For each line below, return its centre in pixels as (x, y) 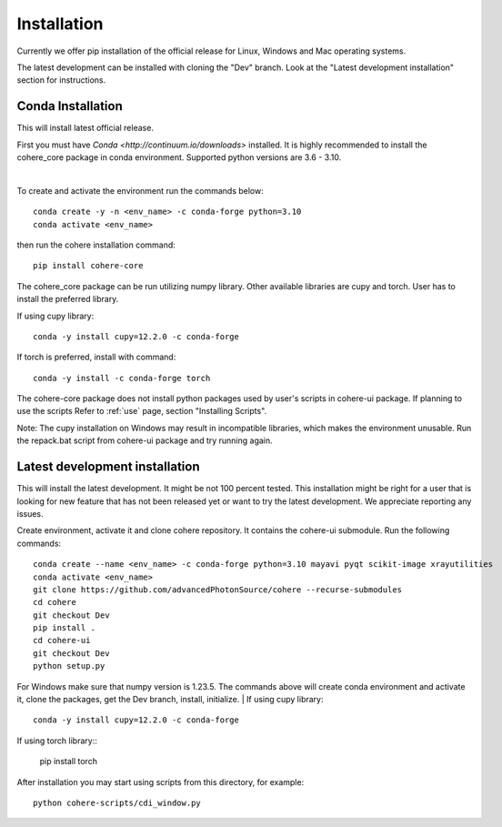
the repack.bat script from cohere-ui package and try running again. (145, 440)
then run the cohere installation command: (96, 245)
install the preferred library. (68, 299)
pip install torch (68, 761)
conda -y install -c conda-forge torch (122, 378)
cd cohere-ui (62, 640)
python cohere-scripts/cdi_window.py (117, 802)
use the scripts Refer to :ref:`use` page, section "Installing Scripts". (142, 411)
